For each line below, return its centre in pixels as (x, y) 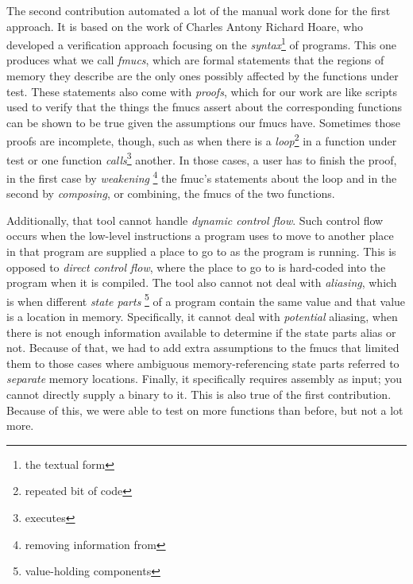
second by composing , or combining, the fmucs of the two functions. (171, 193)
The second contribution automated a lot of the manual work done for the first (199, 10)
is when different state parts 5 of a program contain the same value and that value (206, 300)
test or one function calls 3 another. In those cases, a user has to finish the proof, (202, 158)
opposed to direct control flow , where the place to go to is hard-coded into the (196, 267)
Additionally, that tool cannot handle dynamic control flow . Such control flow (195, 220)
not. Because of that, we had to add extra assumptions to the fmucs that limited (203, 348)
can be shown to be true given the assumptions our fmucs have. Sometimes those (204, 122)
